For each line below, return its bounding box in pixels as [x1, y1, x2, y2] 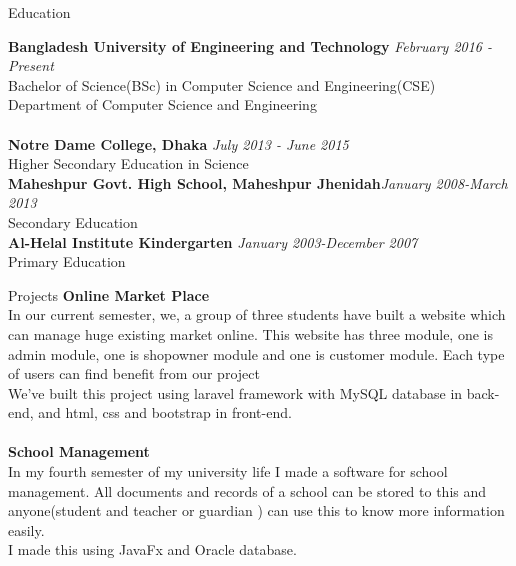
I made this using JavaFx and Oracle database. [8, 539, 297, 560]
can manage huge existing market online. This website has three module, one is [8, 323, 493, 344]
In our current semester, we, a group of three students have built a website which [8, 304, 506, 325]
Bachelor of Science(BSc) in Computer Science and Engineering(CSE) [8, 74, 436, 95]
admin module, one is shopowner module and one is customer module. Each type [8, 343, 505, 364]
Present [8, 55, 54, 76]
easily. [8, 519, 45, 540]
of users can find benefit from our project [8, 363, 260, 384]
